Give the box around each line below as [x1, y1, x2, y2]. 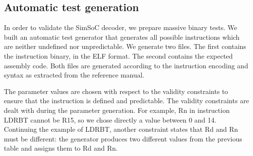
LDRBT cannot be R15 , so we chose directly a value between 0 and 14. [4, 114, 217, 125]
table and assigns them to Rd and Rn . [4, 143, 118, 153]
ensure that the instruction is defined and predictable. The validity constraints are [4, 95, 249, 106]
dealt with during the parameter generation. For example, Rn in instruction [4, 105, 230, 115]
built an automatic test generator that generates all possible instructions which [4, 31, 240, 42]
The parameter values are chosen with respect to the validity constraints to [4, 86, 228, 96]
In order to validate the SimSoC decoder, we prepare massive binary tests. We [4, 22, 237, 32]
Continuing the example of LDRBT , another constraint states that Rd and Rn [4, 124, 238, 134]
